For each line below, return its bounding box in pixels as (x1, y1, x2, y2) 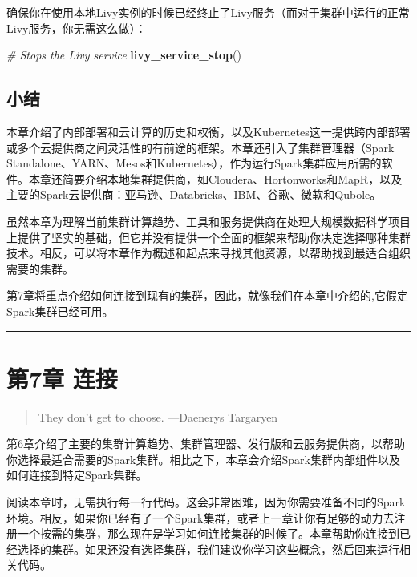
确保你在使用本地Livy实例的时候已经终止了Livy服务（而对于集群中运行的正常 (6, 4, 410, 20)
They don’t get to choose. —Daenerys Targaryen (38, 408, 278, 425)
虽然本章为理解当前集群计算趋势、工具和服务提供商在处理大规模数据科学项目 (6, 212, 411, 229)
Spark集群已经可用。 (6, 302, 114, 319)
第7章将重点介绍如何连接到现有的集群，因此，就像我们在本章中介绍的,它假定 (6, 287, 408, 304)
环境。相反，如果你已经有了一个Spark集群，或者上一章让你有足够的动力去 (6, 509, 395, 526)
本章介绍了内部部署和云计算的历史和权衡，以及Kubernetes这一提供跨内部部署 (6, 123, 411, 139)
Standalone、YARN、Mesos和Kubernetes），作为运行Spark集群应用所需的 (6, 155, 382, 171)
